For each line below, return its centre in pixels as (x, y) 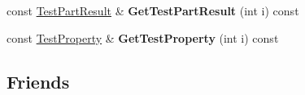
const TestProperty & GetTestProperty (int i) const (143, 37)
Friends (38, 81)
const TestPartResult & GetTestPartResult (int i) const (153, 10)
